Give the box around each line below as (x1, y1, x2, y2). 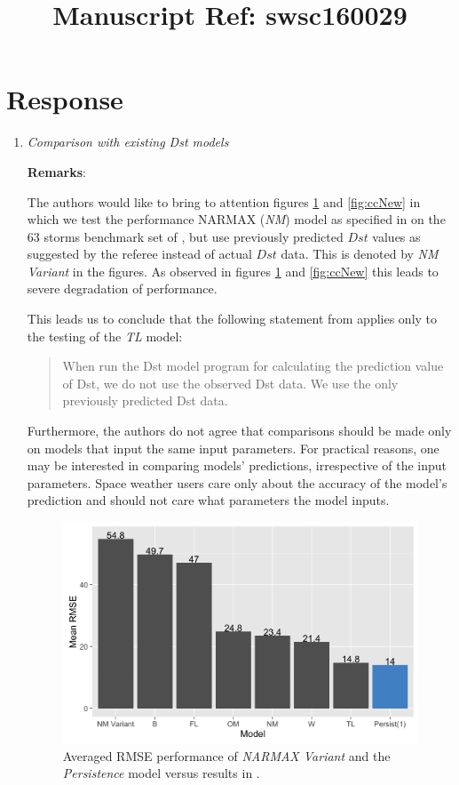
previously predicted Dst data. (62, 391, 228, 410)
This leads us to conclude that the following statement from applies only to (27, 309, 438, 328)
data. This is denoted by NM (281, 244, 439, 263)
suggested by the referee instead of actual (27, 244, 252, 263)
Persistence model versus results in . (62, 764, 260, 782)
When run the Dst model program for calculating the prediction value (62, 356, 444, 375)
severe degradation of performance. (27, 279, 218, 298)
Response (6, 81, 123, 117)
